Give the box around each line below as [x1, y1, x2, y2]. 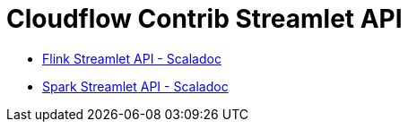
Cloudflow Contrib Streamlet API [6, 4, 403, 34]
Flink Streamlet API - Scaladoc [42, 50, 221, 66]
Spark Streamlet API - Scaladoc [42, 78, 229, 94]
